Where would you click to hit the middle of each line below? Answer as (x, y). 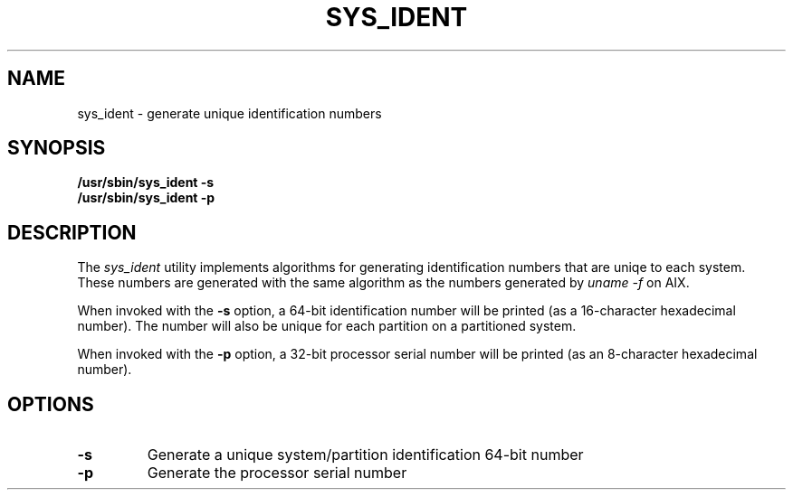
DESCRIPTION (72, 232)
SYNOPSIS (57, 148)
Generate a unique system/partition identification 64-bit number (365, 455)
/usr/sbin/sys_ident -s (146, 183)
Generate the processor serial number (277, 473)
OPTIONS (51, 404)
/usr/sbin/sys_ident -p (146, 198)
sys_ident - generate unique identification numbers (229, 113)
